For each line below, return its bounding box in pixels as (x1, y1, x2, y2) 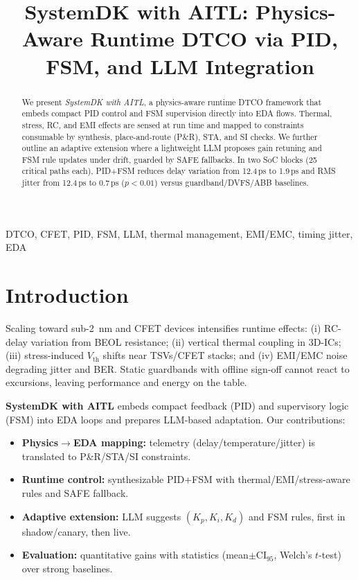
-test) (319, 547, 341, 562)
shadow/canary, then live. (21, 524, 131, 538)
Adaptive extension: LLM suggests (21, 509, 181, 523)
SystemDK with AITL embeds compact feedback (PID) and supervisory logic (6, 398, 349, 413)
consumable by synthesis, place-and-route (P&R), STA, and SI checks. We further (21, 130, 318, 142)
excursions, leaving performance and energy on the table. (6, 375, 247, 389)
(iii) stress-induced (6, 348, 84, 362)
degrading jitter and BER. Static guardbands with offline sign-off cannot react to (6, 361, 350, 376)
